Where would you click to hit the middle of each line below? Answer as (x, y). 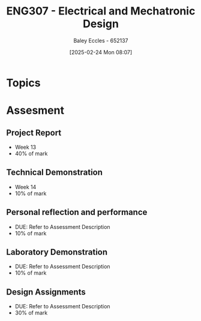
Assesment (35, 111)
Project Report (34, 133)
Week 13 (25, 147)
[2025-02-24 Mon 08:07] (101, 52)
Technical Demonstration (55, 173)
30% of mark (31, 313)
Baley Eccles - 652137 (101, 40)
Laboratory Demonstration (57, 252)
